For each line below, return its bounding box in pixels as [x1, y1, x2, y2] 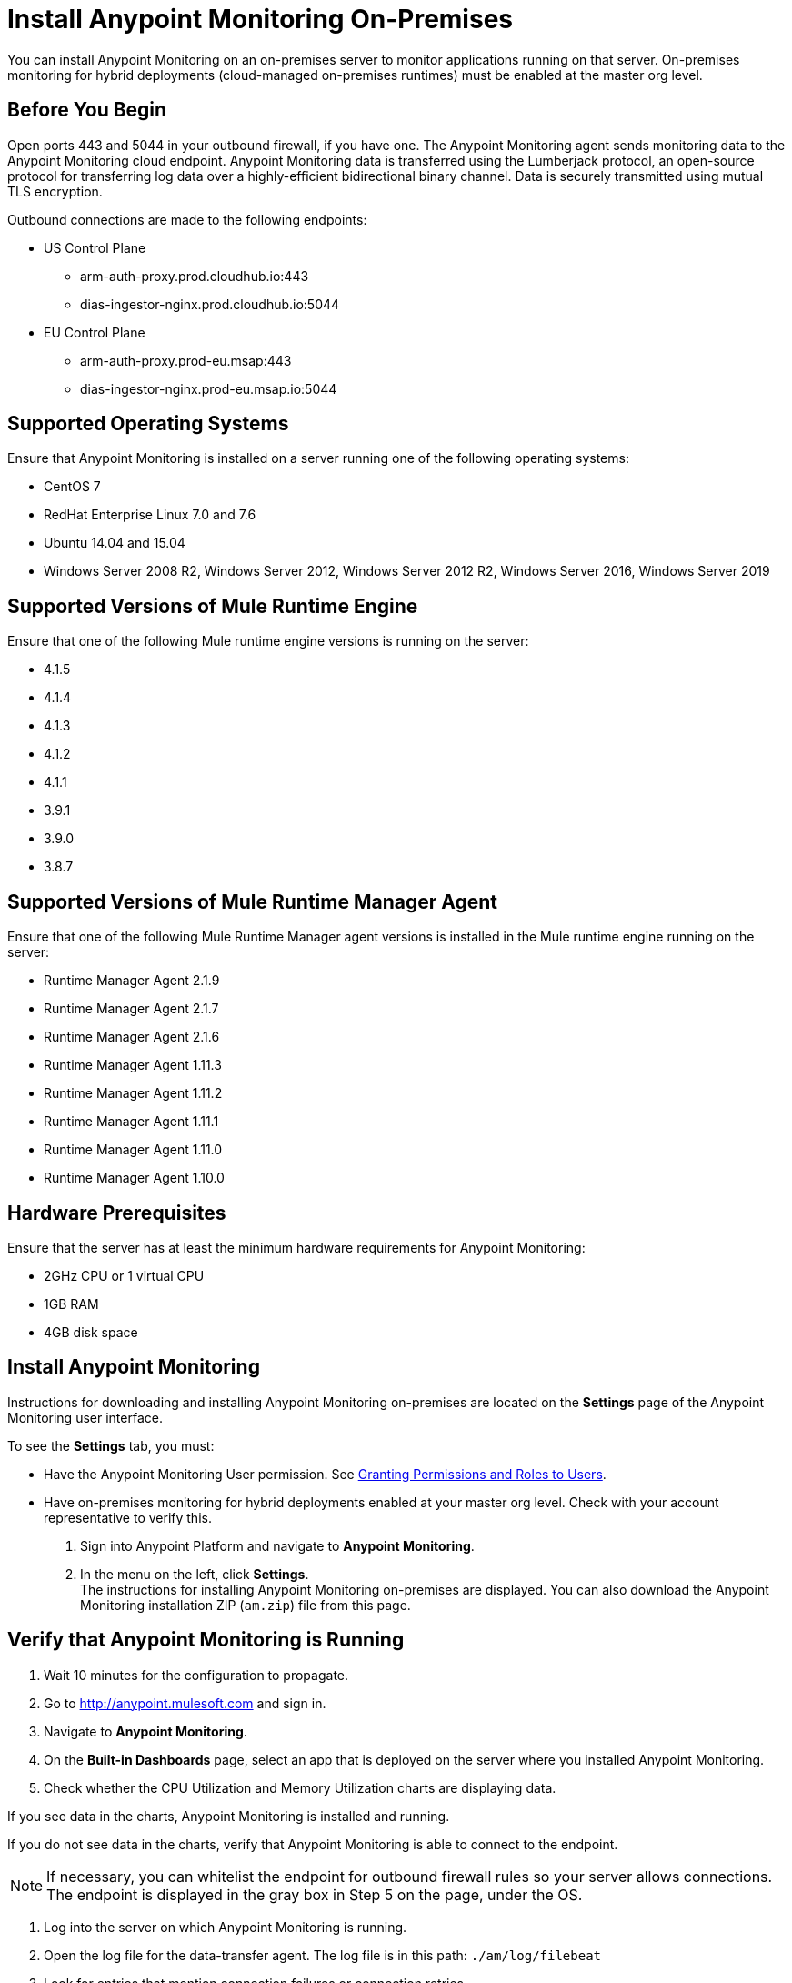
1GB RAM [44, 1295, 99, 1312]
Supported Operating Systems [7, 412, 289, 436]
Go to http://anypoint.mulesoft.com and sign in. [44, 1695, 326, 1711]
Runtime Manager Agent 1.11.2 [44, 1085, 223, 1102]
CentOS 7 [44, 478, 101, 495]
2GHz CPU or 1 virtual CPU [44, 1267, 205, 1283]
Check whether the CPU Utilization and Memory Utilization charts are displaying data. [44, 1779, 556, 1796]
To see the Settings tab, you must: [7, 1437, 215, 1454]
